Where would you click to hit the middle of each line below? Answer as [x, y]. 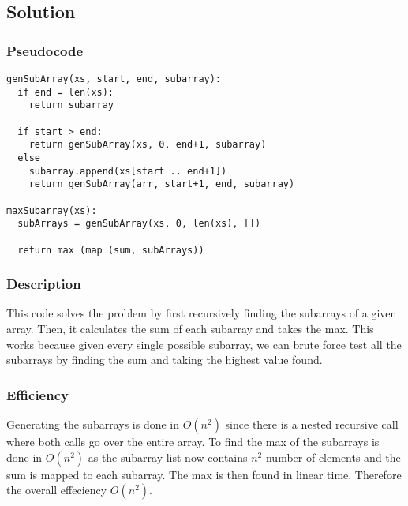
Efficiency [37, 394]
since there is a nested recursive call [312, 424]
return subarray [71, 105]
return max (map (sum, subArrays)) [111, 250]
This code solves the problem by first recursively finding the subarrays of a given [202, 313]
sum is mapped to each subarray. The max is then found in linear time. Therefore [204, 474]
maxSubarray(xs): [52, 210]
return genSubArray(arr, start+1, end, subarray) [162, 184]
